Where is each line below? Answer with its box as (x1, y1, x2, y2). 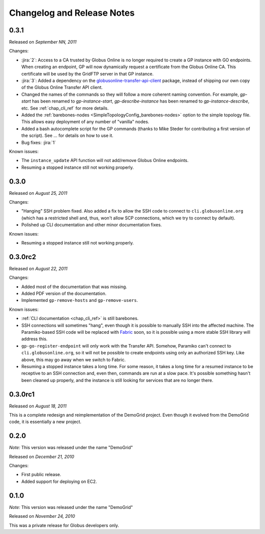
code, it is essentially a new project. (9, 419, 82, 425)
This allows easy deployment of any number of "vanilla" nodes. (21, 119, 150, 125)
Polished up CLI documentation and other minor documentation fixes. (21, 222, 162, 228)
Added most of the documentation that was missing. (21, 284, 128, 290)
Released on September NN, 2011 (9, 39, 77, 45)
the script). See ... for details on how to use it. (21, 133, 114, 138)
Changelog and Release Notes (9, 7, 135, 18)
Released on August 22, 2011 (9, 266, 68, 271)
